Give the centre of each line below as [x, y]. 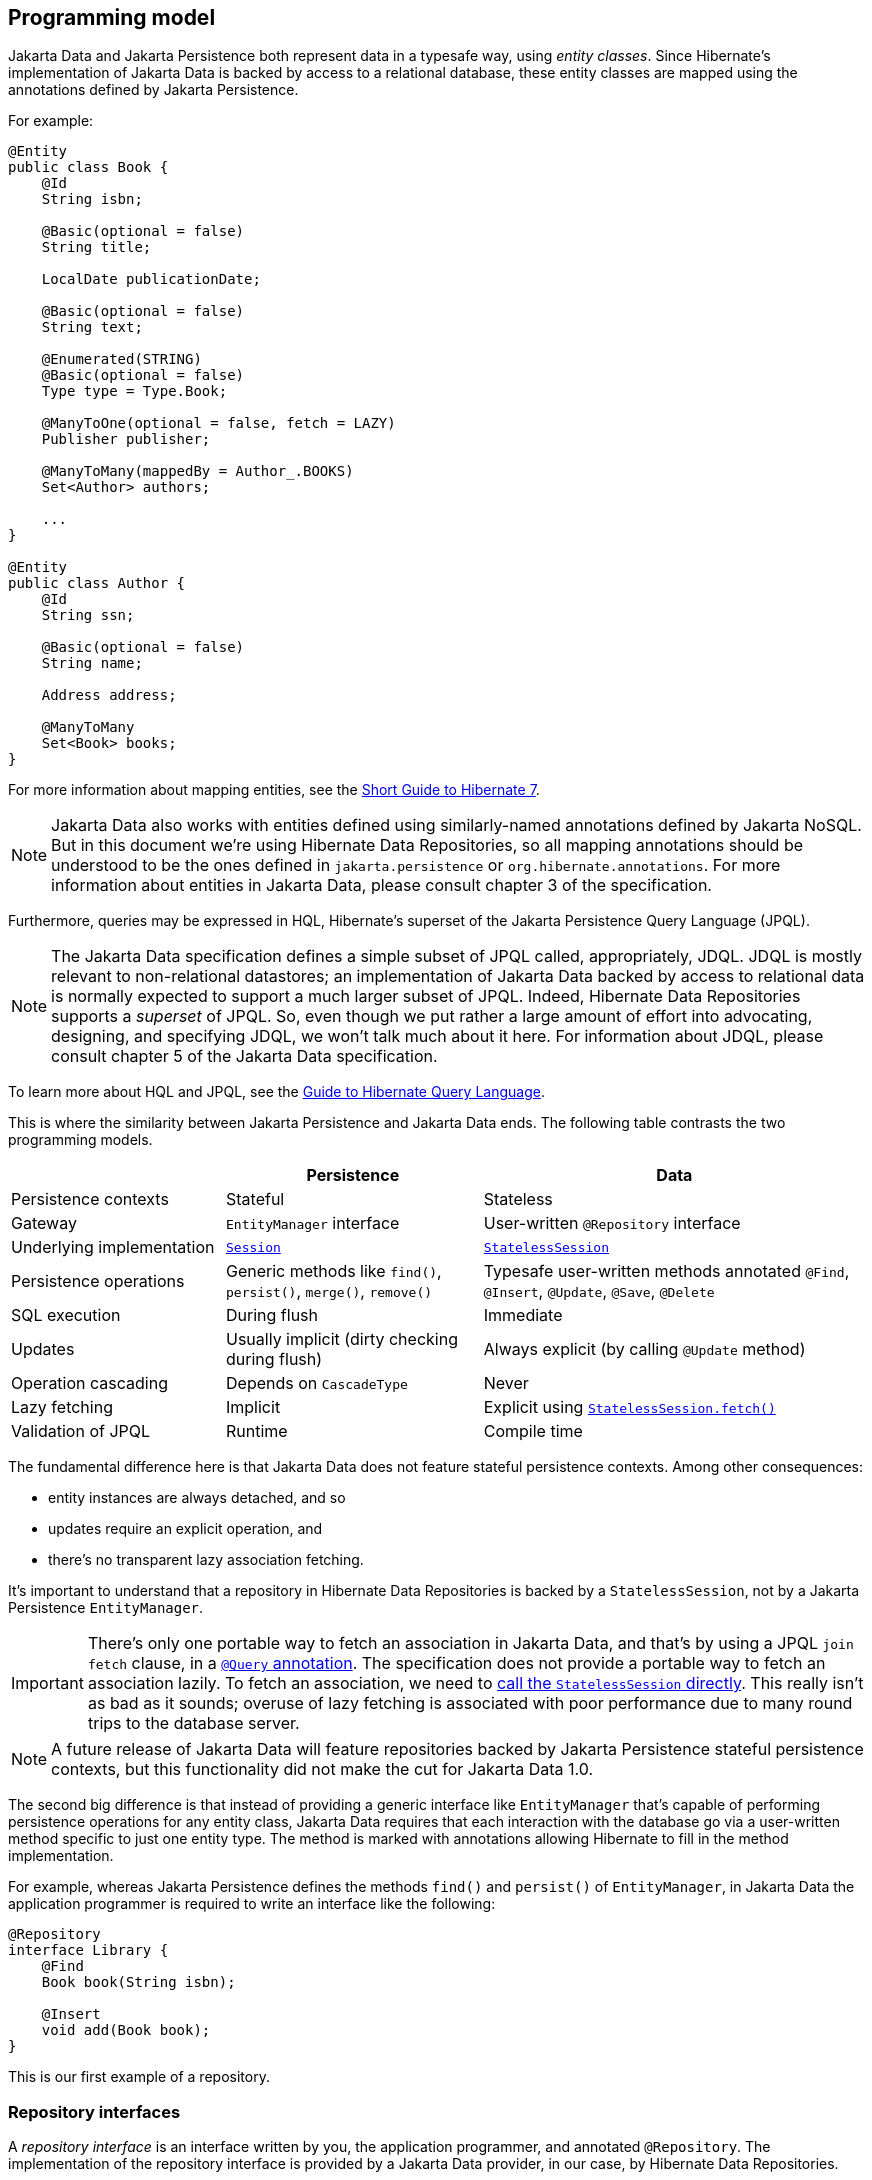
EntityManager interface [313, 1223]
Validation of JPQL [81, 1431]
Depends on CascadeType [317, 1383]
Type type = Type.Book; [134, 391]
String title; [96, 247]
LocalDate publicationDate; [151, 279]
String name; [92, 663]
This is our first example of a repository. [139, 2077]
